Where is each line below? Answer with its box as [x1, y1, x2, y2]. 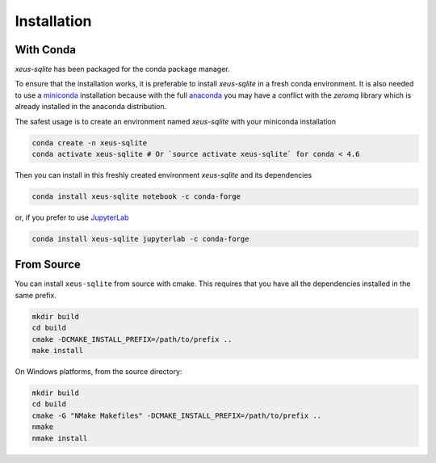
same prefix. [15, 290, 57, 300]
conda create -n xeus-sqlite [31, 138, 148, 147]
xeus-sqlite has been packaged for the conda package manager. [15, 65, 230, 74]
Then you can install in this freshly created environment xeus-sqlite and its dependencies [15, 170, 312, 179]
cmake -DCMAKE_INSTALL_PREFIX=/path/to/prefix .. [31, 335, 233, 343]
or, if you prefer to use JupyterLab [15, 213, 129, 222]
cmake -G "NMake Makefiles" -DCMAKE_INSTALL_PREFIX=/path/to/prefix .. [31, 410, 322, 420]
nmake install [31, 433, 88, 443]
